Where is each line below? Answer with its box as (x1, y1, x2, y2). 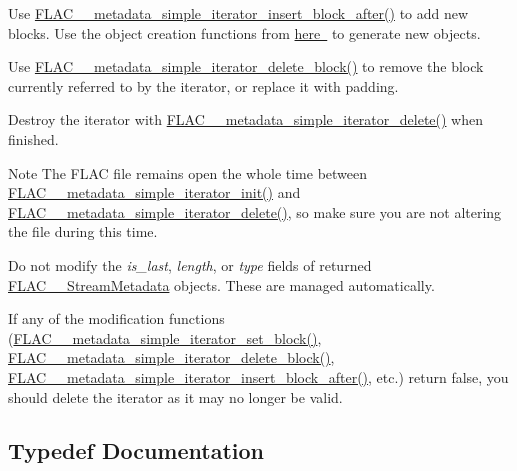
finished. (8, 128, 59, 149)
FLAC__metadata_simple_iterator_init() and (8, 182, 301, 203)
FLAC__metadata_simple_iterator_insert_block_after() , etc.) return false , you (8, 366, 509, 387)
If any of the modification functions (8, 308, 225, 329)
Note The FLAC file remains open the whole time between (8, 162, 368, 183)
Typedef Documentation (8, 435, 264, 466)
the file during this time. (8, 221, 158, 242)
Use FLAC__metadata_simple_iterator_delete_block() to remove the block (8, 56, 484, 77)
